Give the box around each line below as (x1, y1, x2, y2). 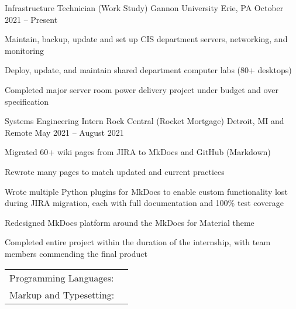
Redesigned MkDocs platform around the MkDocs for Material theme (5, 216, 254, 228)
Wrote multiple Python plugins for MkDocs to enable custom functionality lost (5, 185, 288, 197)
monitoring (5, 44, 44, 56)
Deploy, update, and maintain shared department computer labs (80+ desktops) (5, 64, 292, 76)
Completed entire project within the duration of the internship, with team (5, 236, 271, 248)
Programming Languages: (9, 270, 114, 284)
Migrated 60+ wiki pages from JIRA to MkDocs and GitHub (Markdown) (5, 146, 271, 158)
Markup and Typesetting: (9, 287, 115, 301)
